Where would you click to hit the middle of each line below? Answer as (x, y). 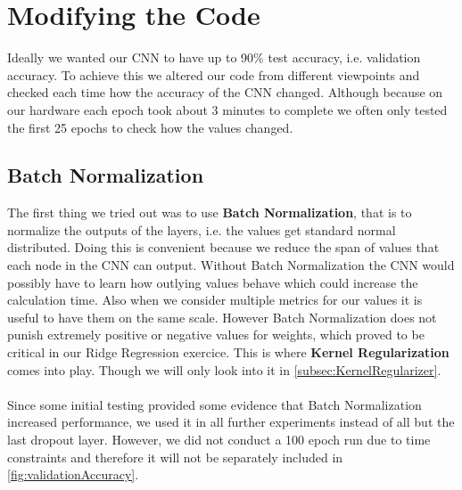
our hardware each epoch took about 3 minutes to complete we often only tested (227, 109)
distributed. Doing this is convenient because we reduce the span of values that (223, 247)
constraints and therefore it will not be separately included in (175, 457)
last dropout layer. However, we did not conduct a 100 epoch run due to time (219, 440)
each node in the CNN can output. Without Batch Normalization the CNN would (231, 265)
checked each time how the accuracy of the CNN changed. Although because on (225, 92)
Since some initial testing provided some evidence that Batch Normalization (214, 404)
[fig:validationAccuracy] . (73, 474)
